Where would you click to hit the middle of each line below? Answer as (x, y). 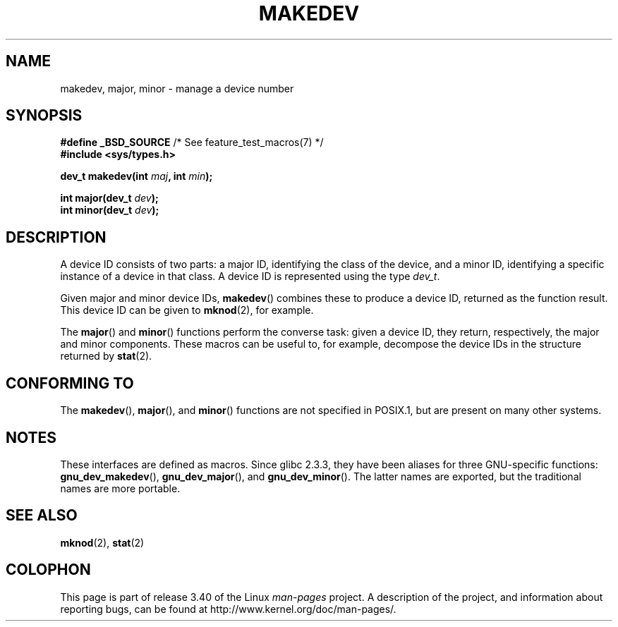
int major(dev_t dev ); (109, 198)
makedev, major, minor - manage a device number (177, 88)
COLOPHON (48, 570)
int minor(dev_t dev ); (110, 210)
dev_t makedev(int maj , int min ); (137, 176)
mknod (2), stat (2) (102, 542)
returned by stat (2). (106, 356)
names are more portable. (120, 488)
